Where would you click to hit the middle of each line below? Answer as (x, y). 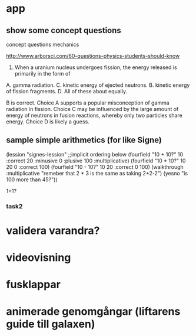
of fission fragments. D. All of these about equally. (67, 91)
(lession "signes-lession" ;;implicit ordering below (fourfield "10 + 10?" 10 (95, 154)
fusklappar (33, 285)
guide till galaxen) (51, 324)
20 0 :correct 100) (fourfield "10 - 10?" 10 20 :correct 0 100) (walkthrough (95, 167)
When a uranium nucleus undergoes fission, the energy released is (96, 67)
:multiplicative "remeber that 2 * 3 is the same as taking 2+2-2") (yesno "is (97, 173)
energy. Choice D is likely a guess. (48, 122)
